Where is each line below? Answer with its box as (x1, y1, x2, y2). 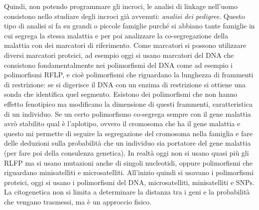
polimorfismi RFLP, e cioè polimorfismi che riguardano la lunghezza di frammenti (4, 69, 254, 80)
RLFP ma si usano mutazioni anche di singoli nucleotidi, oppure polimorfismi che (4, 157, 253, 168)
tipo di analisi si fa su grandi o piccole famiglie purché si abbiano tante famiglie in (4, 20, 255, 31)
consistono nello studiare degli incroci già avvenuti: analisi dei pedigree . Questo (4, 10, 245, 21)
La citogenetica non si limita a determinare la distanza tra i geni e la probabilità (4, 187, 250, 197)
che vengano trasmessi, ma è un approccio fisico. (4, 196, 151, 207)
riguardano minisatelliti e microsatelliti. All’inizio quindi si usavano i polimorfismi (4, 167, 254, 178)
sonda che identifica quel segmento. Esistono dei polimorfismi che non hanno (4, 89, 238, 99)
